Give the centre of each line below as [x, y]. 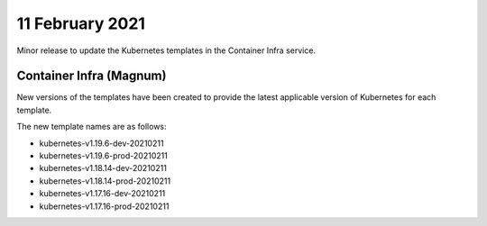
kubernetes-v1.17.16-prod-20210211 [104, 206]
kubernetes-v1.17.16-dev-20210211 [102, 194]
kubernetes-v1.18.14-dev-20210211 [103, 168]
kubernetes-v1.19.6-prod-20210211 [104, 156]
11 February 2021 [81, 23]
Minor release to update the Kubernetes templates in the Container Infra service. [166, 50]
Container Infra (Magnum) [92, 76]
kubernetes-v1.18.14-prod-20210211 [105, 181]
